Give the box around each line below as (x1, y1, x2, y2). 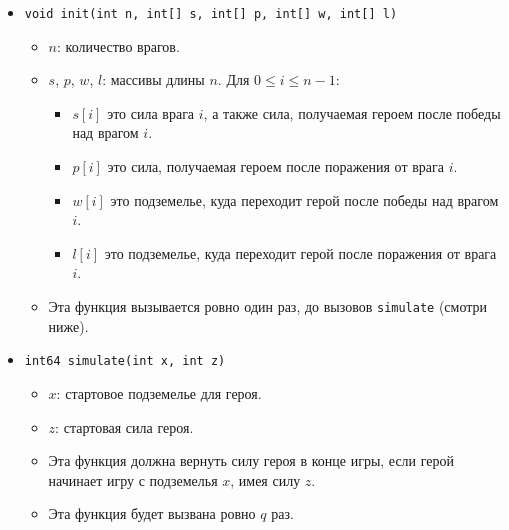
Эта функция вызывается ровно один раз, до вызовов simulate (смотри (48, 296, 488, 316)
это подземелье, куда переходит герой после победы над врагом (110, 189, 499, 210)
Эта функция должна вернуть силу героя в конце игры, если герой (48, 450, 455, 471)
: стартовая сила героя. (55, 416, 194, 437)
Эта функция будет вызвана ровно (48, 503, 256, 524)
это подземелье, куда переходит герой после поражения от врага (104, 242, 497, 263)
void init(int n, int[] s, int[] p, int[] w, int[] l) (24, 7, 398, 21)
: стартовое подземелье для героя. (56, 382, 262, 403)
